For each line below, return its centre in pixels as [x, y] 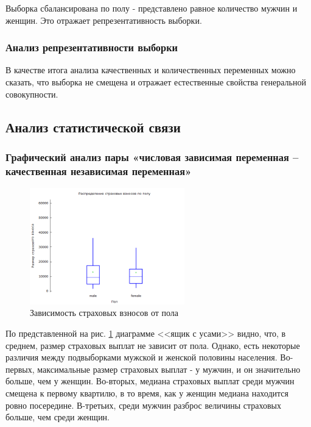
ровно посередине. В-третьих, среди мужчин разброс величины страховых [143, 405]
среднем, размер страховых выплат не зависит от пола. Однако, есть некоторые [153, 345]
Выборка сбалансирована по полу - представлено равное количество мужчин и [152, 8]
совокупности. [32, 94]
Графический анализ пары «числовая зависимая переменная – [152, 156]
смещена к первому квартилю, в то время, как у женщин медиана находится [147, 393]
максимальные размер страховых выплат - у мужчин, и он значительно [169, 369]
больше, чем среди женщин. [58, 417]
